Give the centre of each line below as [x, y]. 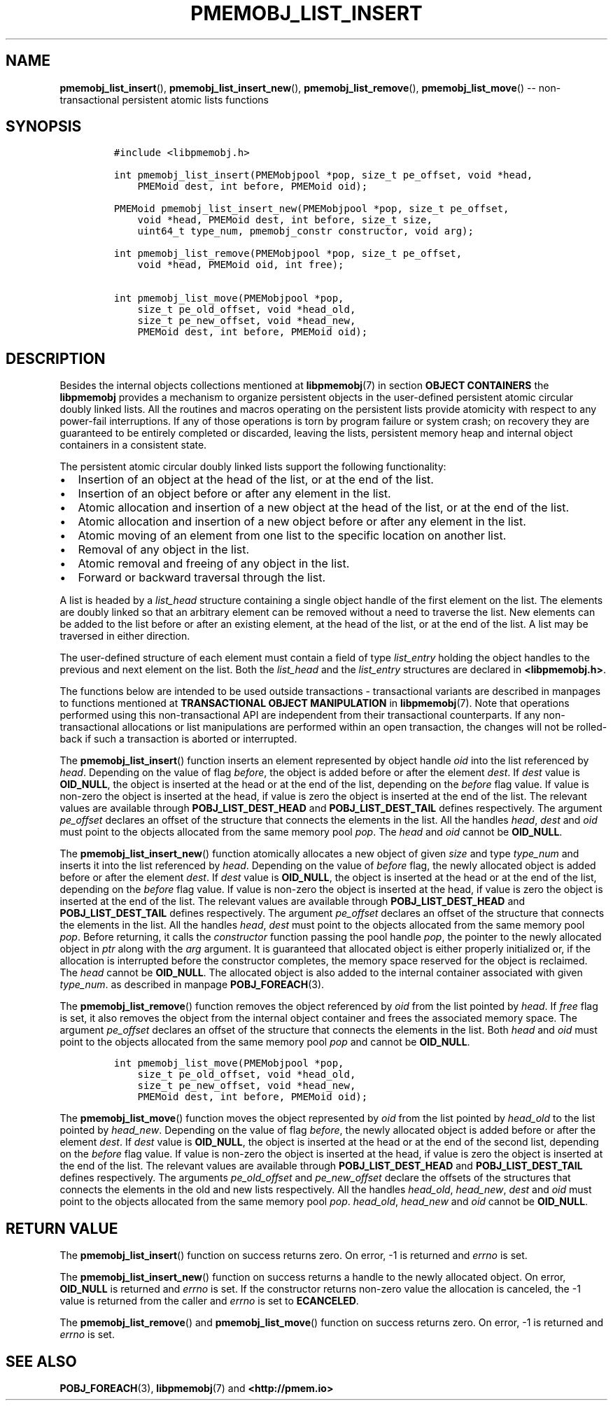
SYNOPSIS [44, 127]
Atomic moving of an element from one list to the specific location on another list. [292, 536]
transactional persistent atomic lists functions [164, 99]
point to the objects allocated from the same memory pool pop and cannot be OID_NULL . [265, 1042]
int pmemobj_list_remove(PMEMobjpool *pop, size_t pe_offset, [288, 254]
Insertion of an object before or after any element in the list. [234, 494]
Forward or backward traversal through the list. [202, 578]
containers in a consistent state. [133, 445]
